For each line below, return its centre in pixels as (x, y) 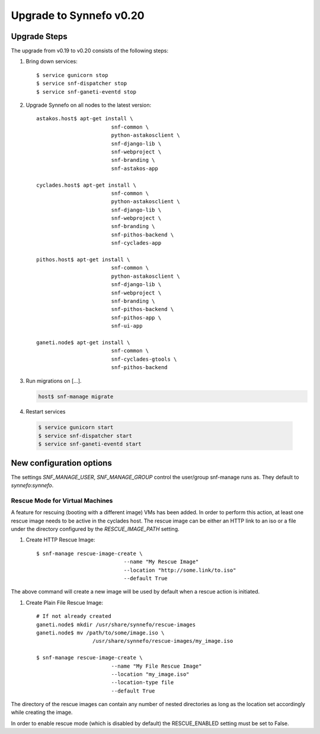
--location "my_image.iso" (150, 674)
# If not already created (74, 616)
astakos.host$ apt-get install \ (85, 119)
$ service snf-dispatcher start (85, 436)
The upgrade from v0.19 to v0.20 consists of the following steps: (90, 51)
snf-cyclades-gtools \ (144, 359)
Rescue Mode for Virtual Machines (62, 501)
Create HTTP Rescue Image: (60, 540)
